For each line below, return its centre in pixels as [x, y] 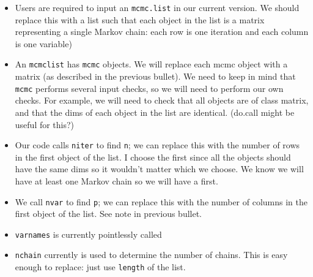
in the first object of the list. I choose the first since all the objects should [153, 157]
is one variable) [43, 43]
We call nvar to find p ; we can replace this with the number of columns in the [161, 201]
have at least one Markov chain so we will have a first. [116, 180]
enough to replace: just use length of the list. [100, 267]
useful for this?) [45, 124]
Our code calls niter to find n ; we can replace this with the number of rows [157, 145]
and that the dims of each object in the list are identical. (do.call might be [155, 112]
